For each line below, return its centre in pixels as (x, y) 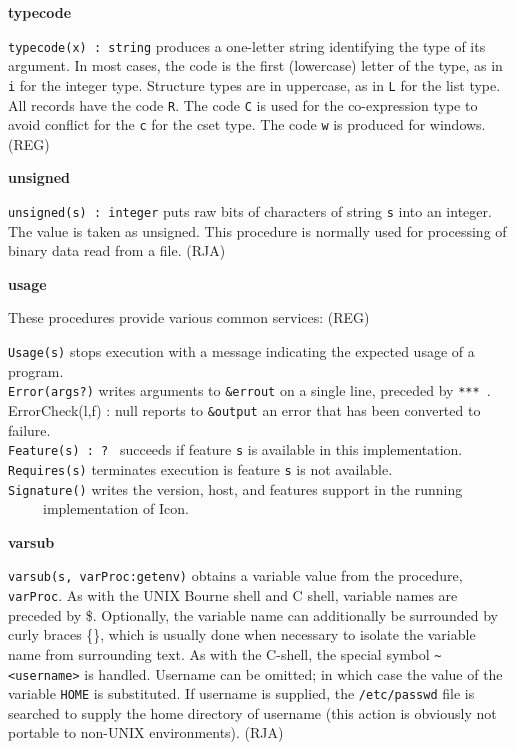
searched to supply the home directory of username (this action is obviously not (252, 712)
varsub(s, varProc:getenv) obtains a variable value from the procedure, (235, 575)
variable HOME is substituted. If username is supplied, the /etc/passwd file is (241, 693)
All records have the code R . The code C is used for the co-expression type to (243, 104)
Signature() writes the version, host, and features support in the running (235, 488)
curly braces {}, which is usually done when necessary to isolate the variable (242, 634)
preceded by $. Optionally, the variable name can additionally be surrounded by (253, 614)
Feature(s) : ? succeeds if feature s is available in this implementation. (235, 449)
